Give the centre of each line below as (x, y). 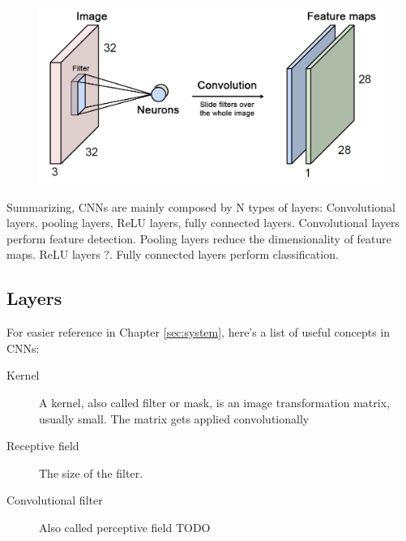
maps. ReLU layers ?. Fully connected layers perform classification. (173, 254)
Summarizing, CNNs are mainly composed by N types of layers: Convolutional (201, 206)
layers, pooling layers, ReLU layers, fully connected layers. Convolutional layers (203, 223)
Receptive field (43, 446)
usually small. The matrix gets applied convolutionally (174, 418)
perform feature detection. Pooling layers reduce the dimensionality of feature (199, 238)
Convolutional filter (55, 500)
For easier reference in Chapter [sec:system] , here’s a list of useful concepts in (199, 332)
